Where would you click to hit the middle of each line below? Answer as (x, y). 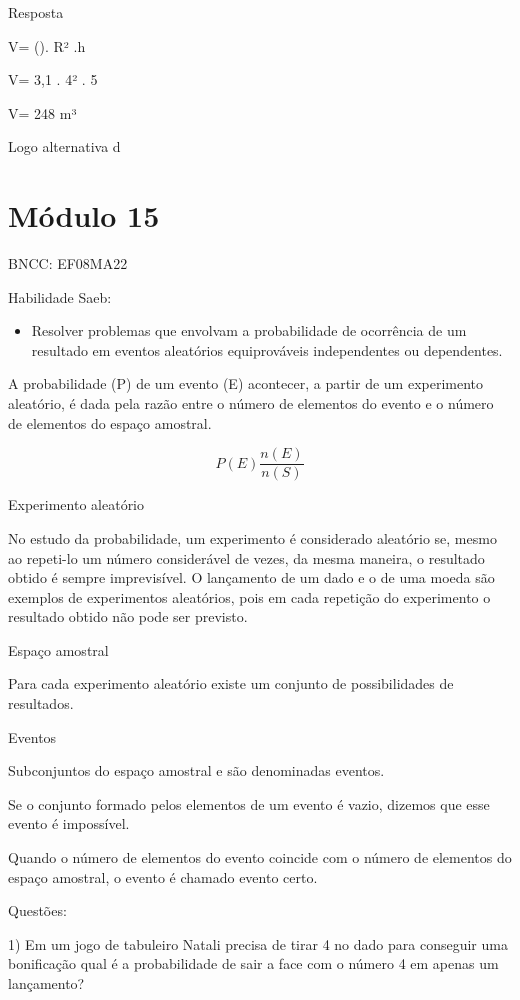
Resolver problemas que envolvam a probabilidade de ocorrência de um (249, 330)
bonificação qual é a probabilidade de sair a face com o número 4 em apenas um (253, 963)
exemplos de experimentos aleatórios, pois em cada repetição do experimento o (249, 596)
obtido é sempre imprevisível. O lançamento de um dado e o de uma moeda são (251, 577)
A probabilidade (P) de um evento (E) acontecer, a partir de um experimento (246, 383)
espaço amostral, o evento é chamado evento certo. (163, 876)
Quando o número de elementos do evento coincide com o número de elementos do (260, 857)
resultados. (41, 703)
